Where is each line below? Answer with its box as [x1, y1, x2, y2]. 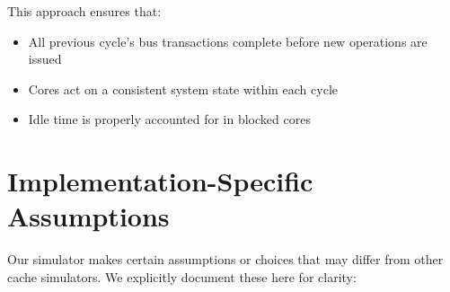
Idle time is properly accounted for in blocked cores [28, 110, 311, 128]
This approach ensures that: [7, 2, 162, 20]
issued [28, 49, 62, 68]
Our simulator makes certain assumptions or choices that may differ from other [7, 250, 444, 269]
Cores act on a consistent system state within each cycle [28, 79, 338, 98]
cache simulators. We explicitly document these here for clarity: [7, 267, 357, 286]
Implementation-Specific [7, 163, 313, 199]
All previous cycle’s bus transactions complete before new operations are [28, 31, 428, 50]
